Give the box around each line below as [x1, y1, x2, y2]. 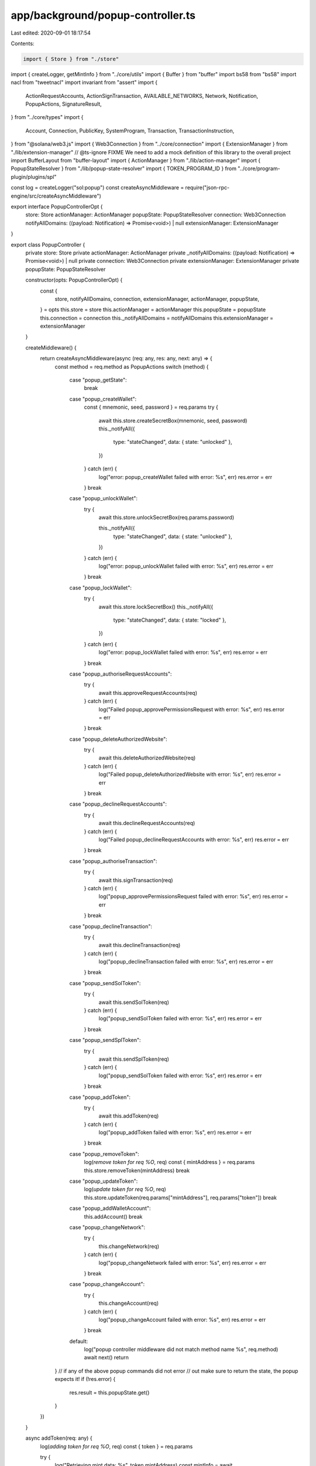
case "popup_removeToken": [69, 1150, 140, 1158]
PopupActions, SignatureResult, [25, 100, 102, 108]
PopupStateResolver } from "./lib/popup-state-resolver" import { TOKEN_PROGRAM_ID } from [11, 165, 237, 172]
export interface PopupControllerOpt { [11, 203, 103, 210]
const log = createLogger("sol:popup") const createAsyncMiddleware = [11, 184, 184, 191]
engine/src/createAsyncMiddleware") [11, 192, 102, 199]
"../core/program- [238, 165, 280, 172]
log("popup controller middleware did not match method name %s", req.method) [84, 1346, 279, 1353]
